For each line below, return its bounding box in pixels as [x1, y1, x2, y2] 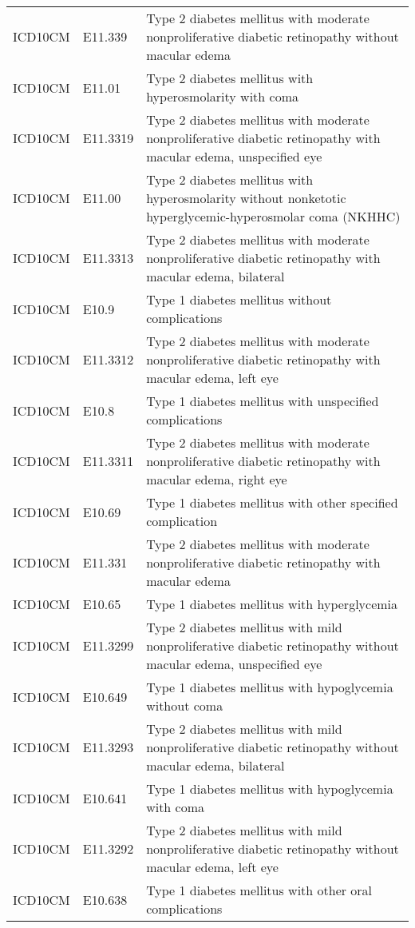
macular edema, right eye [146, 470, 287, 488]
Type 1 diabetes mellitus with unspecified [146, 392, 379, 410]
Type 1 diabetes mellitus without [146, 290, 332, 309]
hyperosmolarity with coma [146, 87, 298, 106]
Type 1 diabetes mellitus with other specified [146, 493, 398, 512]
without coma [146, 696, 223, 715]
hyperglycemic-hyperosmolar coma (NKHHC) [146, 207, 401, 225]
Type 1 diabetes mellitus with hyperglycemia [146, 595, 398, 613]
